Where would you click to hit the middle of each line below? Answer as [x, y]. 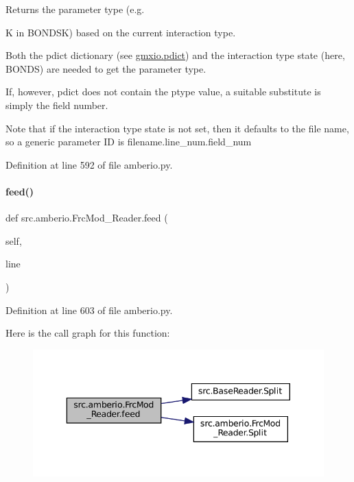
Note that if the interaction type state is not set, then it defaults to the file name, [177, 128]
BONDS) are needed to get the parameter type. [106, 68]
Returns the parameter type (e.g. [75, 9]
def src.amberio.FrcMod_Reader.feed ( [87, 218]
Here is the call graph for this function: [88, 333]
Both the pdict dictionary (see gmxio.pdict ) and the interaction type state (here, [175, 55]
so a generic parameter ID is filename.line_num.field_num [129, 142]
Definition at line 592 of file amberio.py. [89, 164]
